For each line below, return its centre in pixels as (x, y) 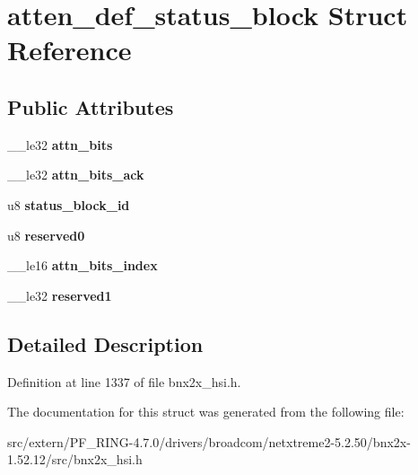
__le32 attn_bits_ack (76, 175)
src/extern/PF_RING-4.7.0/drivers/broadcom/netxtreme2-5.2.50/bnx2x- (209, 441)
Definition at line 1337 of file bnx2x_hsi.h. (124, 381)
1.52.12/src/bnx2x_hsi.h (75, 459)
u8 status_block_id (69, 204)
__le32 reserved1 (60, 295)
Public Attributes (91, 106)
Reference (70, 50)
